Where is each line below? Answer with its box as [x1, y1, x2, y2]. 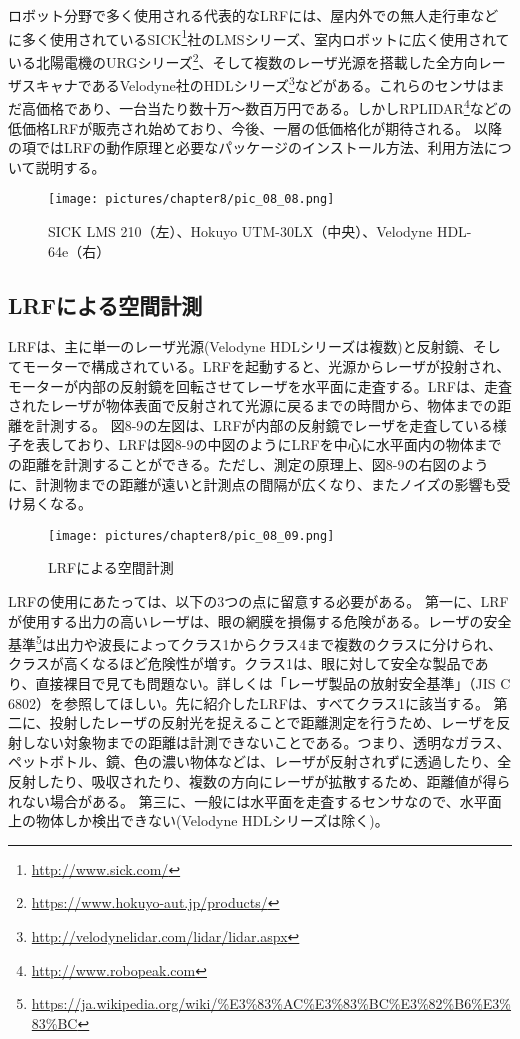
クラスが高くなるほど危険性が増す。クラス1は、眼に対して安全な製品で [8, 653, 475, 674]
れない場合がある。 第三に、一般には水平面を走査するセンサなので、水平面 [8, 790, 502, 811]
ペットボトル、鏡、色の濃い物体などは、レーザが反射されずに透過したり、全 [8, 751, 512, 772]
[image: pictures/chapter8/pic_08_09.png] [48, 528, 335, 543]
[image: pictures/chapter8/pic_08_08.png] [48, 192, 335, 207]
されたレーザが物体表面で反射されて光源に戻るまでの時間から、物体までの [8, 395, 498, 416]
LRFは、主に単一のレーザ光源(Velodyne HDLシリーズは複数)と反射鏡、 [8, 336, 473, 357]
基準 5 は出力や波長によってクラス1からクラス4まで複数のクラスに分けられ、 [8, 631, 503, 654]
